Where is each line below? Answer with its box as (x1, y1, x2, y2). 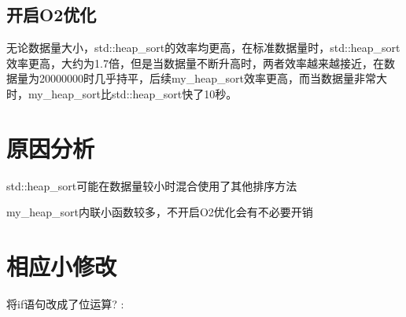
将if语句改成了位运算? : (6, 296, 124, 312)
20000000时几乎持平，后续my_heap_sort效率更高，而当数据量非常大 (39, 70, 387, 87)
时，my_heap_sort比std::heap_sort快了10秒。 (6, 85, 238, 101)
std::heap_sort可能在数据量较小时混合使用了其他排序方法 (6, 177, 297, 194)
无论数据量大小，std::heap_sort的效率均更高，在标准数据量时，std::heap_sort (6, 39, 400, 56)
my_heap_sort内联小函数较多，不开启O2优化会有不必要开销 (6, 204, 313, 220)
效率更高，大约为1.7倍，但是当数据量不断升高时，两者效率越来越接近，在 (6, 54, 384, 71)
